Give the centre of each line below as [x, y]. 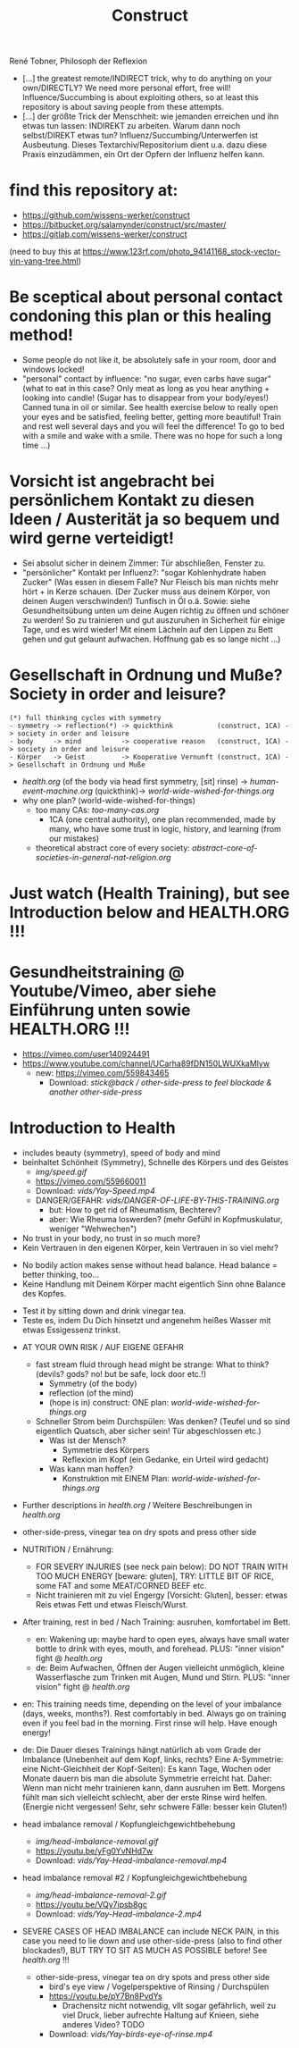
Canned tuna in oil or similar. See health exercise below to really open [150, 407]
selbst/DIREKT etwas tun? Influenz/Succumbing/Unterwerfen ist [140, 136]
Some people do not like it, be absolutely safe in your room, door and [149, 360]
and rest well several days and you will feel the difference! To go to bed [153, 426]
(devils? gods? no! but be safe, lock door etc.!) [121, 1374]
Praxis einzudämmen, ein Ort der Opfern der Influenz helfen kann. [143, 155]
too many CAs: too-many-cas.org [97, 810]
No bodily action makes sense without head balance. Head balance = [150, 1265]
